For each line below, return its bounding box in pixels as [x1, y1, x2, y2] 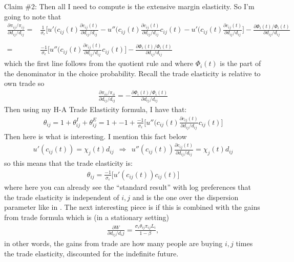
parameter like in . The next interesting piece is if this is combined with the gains [4, 202, 260, 212]
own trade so [4, 78, 45, 89]
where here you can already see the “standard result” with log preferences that [4, 182, 251, 192]
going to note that [4, 11, 61, 21]
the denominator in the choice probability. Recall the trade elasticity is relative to [4, 68, 261, 78]
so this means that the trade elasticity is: [4, 158, 133, 168]
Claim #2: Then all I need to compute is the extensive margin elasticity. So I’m [4, 1, 255, 11]
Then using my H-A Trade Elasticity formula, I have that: [4, 104, 187, 115]
